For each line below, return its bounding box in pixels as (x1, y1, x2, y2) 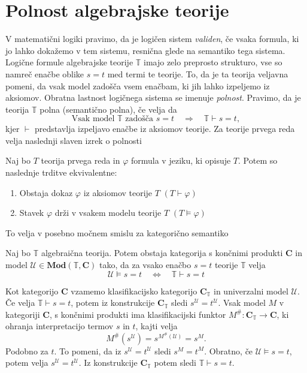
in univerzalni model (214, 284, 288, 297)
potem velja (5, 356, 48, 369)
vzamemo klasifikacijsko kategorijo (71, 284, 197, 297)
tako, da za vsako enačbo (99, 258, 192, 271)
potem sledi (154, 356, 196, 369)
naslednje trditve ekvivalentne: (5, 166, 117, 179)
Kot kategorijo (5, 284, 59, 297)
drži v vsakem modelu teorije (54, 206, 162, 219)
